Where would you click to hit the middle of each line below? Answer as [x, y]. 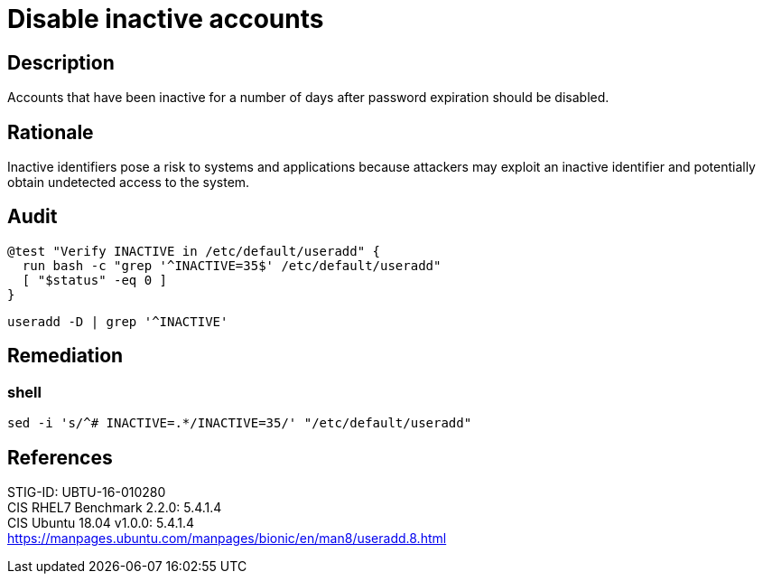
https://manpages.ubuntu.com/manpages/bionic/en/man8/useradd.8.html [227, 538]
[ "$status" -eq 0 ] [95, 280]
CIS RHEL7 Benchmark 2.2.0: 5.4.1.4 [115, 507]
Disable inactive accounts [166, 19]
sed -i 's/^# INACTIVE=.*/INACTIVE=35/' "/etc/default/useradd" [240, 423]
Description [61, 62]
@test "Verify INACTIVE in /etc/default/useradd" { [194, 251]
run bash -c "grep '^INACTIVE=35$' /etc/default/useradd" [232, 265]
